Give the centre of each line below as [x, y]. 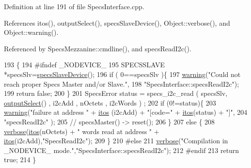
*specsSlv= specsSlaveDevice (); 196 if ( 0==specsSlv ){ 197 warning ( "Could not [122, 74]
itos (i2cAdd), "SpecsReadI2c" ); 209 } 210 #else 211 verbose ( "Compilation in [116, 141]
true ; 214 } [20, 160]
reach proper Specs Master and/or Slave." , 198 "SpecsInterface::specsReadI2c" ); [122, 84]
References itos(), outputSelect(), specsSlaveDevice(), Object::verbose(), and [117, 23]
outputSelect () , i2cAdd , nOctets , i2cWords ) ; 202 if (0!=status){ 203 [110, 102]
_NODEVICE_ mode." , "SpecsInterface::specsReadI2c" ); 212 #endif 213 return [122, 150]
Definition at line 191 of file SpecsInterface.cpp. [74, 6]
